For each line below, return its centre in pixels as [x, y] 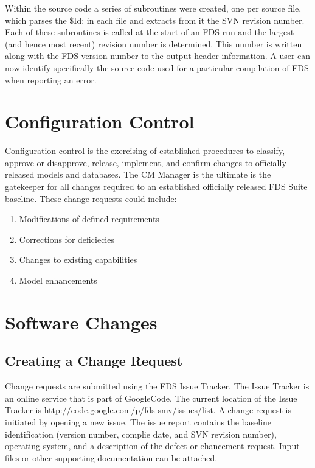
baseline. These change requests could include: [91, 198]
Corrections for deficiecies [67, 239]
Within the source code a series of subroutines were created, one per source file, [153, 8]
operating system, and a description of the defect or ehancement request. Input [152, 446]
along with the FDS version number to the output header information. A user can [158, 56]
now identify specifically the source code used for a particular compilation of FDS [157, 67]
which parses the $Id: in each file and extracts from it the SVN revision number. [155, 20]
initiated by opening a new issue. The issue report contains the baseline [138, 421]
